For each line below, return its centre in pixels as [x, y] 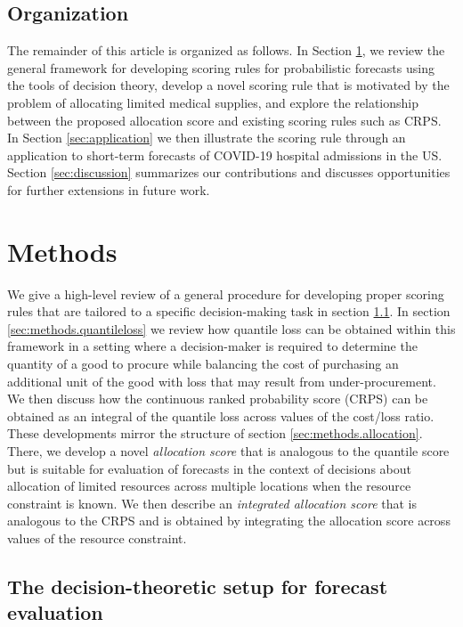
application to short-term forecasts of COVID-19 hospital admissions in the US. [225, 155]
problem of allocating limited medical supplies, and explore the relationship [213, 102]
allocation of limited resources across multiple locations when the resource [209, 486]
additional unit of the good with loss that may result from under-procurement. [222, 381]
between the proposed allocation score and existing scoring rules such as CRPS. [224, 120]
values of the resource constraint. [97, 537]
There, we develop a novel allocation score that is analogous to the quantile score [228, 451]
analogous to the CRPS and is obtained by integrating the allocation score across [229, 521]
